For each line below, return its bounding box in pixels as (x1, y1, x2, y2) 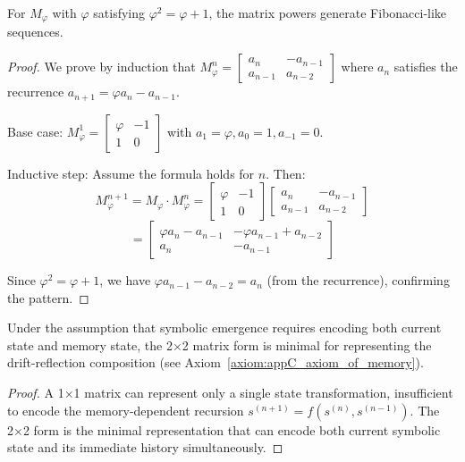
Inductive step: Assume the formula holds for (7, 164, 255, 182)
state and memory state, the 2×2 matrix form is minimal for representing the (7, 335, 432, 354)
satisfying (93, 4, 146, 21)
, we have (99, 271, 151, 290)
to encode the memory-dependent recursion (7, 400, 244, 419)
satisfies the (393, 57, 458, 76)
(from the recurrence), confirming (266, 271, 450, 290)
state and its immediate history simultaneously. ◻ (7, 438, 283, 457)
